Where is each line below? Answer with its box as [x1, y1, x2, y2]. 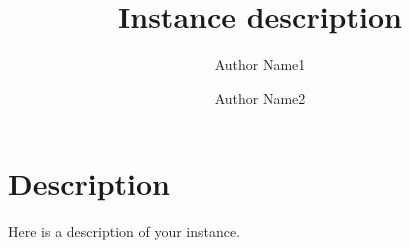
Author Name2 [214, 87, 306, 108]
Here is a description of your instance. [8, 221, 241, 242]
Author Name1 [214, 54, 306, 75]
